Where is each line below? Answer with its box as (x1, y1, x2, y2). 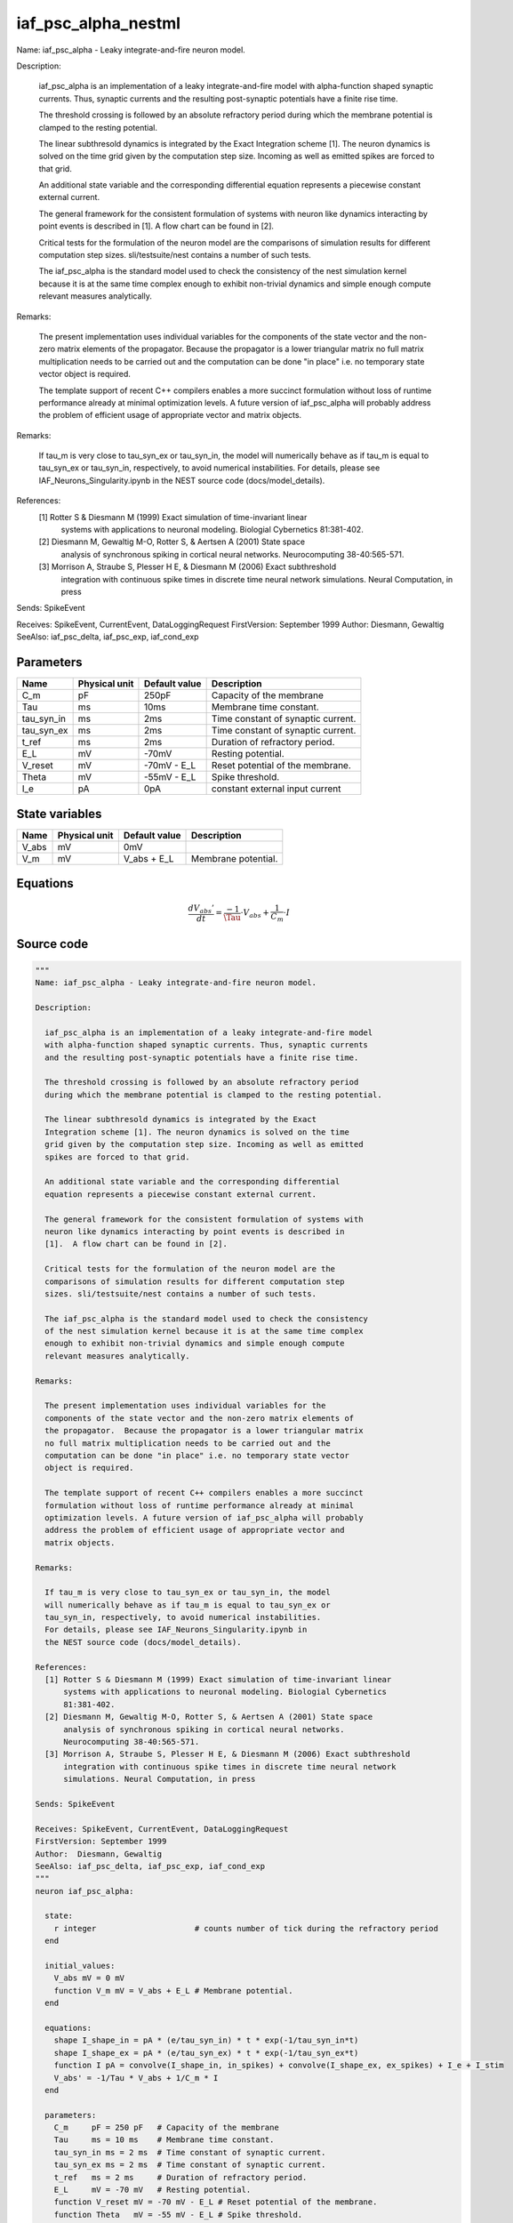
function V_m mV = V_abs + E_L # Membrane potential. (53, 1986, 293, 1995)
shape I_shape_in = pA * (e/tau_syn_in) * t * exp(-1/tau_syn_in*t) (53, 2035, 359, 2045)
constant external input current (211, 782, 341, 795)
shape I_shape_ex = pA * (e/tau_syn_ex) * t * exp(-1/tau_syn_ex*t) (53, 2048, 359, 2058)
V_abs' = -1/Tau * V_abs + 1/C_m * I (53, 2073, 219, 2083)
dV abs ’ (188, 903, 215, 916)
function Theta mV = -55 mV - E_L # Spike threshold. (53, 2210, 303, 2219)
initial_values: (44, 1961, 116, 1971)
